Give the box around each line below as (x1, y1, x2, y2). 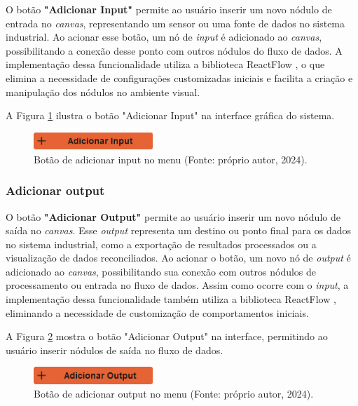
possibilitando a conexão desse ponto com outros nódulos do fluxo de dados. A (6, 43, 343, 57)
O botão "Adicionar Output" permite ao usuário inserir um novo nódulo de (6, 209, 340, 224)
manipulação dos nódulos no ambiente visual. (6, 84, 200, 99)
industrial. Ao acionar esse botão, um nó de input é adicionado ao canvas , (6, 29, 322, 44)
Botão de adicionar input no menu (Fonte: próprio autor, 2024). (34, 151, 308, 166)
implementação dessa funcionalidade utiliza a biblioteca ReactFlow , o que (6, 57, 325, 72)
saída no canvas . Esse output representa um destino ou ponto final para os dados (6, 223, 351, 238)
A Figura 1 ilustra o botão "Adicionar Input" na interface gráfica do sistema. (6, 108, 335, 123)
